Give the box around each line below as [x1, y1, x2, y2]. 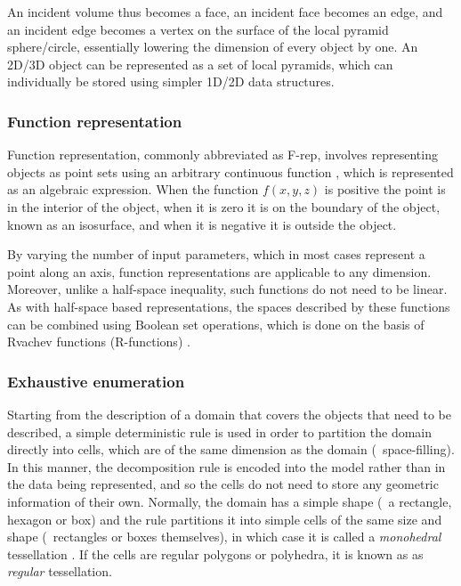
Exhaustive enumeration [7, 370, 185, 392]
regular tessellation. [7, 562, 112, 581]
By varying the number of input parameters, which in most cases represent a [7, 245, 425, 264]
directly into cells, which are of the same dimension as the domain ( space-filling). [7, 440, 455, 459]
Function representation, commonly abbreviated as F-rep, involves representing [7, 145, 438, 164]
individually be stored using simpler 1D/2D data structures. [7, 72, 335, 91]
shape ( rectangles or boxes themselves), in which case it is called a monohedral [7, 527, 441, 546]
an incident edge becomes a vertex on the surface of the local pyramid [7, 20, 389, 38]
